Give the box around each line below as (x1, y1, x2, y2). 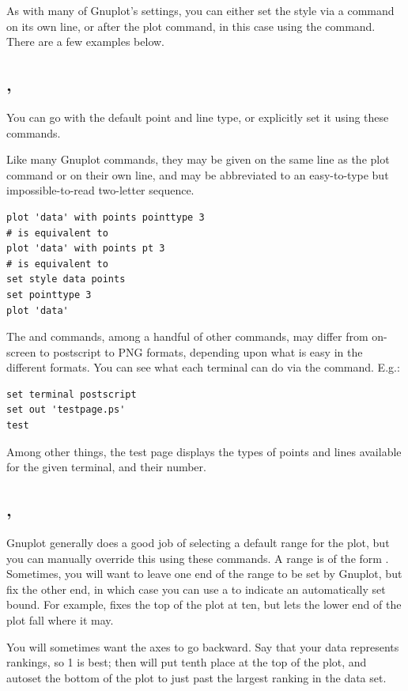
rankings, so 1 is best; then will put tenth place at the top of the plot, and (6, 654, 367, 670)
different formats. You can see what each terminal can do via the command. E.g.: (6, 359, 400, 376)
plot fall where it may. (6, 612, 114, 629)
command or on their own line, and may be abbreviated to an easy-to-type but (6, 166, 389, 183)
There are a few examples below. (6, 33, 165, 50)
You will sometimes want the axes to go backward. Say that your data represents (6, 638, 399, 655)
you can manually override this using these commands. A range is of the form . (6, 549, 389, 566)
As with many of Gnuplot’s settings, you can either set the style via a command (6, 2, 395, 18)
